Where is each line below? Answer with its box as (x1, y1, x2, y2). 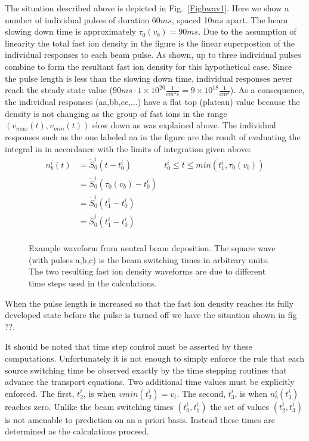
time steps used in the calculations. (29, 277, 157, 289)
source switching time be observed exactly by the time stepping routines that (5, 363, 287, 376)
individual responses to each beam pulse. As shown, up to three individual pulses (5, 48, 301, 61)
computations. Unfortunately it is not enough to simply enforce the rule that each (5, 352, 305, 365)
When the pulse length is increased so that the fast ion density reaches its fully (5, 297, 294, 309)
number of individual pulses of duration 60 (5, 13, 160, 26)
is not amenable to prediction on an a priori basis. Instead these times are (5, 413, 275, 425)
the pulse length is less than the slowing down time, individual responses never (5, 72, 293, 84)
